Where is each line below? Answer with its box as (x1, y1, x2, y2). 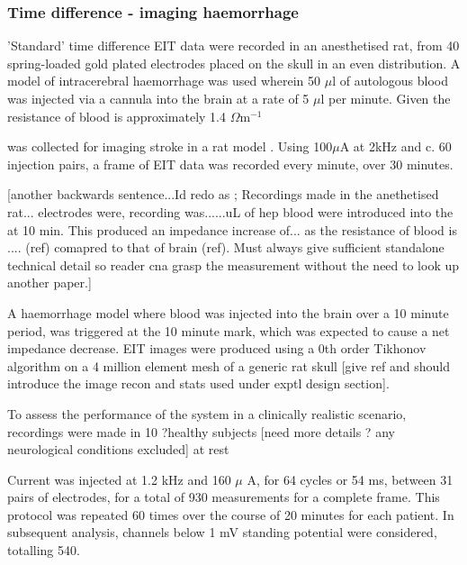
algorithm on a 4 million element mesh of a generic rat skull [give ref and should (7, 356, 450, 375)
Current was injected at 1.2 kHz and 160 (7, 469, 231, 488)
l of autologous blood (332, 71, 448, 90)
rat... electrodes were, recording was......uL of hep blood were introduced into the (7, 202, 454, 221)
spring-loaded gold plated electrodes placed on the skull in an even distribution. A (7, 53, 461, 72)
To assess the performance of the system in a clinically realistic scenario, (7, 404, 407, 423)
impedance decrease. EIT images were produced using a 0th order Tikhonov (7, 339, 427, 358)
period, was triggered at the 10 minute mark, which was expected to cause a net (7, 321, 450, 340)
